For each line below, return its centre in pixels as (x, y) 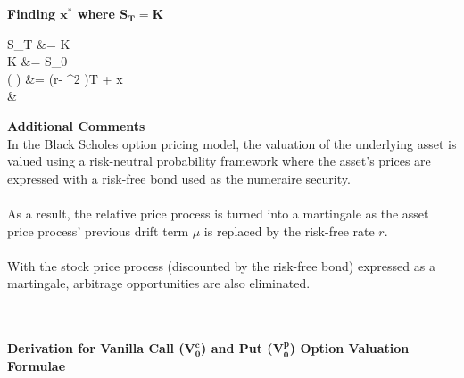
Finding (31, 13)
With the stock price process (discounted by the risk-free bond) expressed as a (221, 265)
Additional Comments (76, 125)
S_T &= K (39, 43)
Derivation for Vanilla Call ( (96, 348)
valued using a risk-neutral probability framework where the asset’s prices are (219, 161)
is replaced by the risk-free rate (289, 230)
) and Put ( (237, 348)
